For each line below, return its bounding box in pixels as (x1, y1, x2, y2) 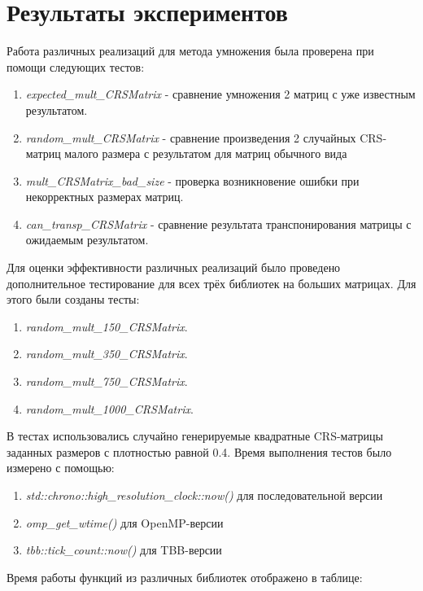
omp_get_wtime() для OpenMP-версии (25, 514, 224, 531)
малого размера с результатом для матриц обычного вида (64, 145, 347, 162)
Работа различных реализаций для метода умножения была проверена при (7, 42, 374, 59)
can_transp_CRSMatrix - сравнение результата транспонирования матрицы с (25, 215, 412, 232)
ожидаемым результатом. (25, 231, 149, 248)
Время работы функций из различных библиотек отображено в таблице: (7, 568, 363, 585)
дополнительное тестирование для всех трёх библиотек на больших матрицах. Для (7, 274, 416, 291)
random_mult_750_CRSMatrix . (25, 373, 188, 390)
